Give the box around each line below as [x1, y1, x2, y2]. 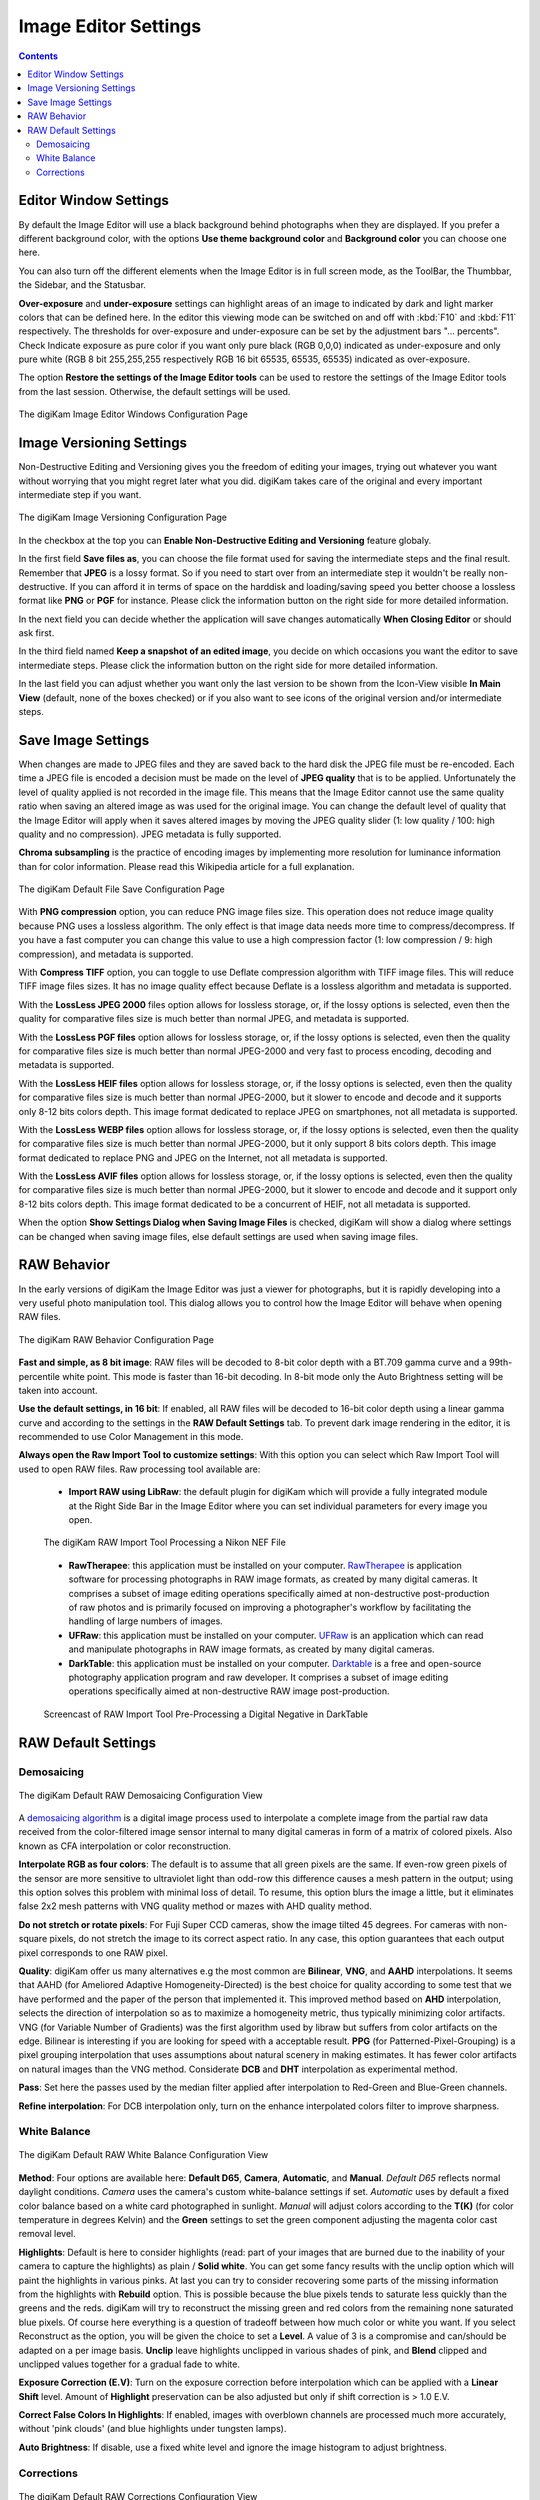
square [18, 1933, 48, 1945]
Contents [18, 50, 59, 62]
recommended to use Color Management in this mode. [18, 1431, 244, 1443]
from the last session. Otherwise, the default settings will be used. [18, 385, 291, 397]
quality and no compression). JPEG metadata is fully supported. [18, 828, 282, 840]
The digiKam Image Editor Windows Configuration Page [18, 408, 249, 420]
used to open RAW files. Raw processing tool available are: [18, 1463, 261, 1475]
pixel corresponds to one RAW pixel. [18, 1946, 169, 1959]
